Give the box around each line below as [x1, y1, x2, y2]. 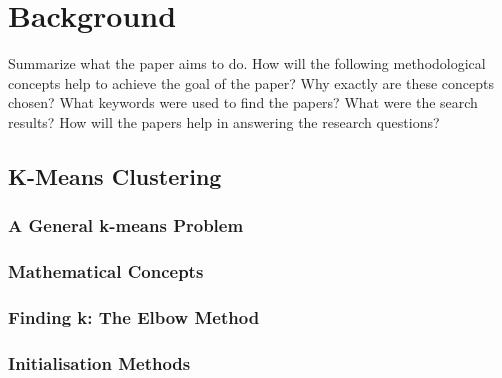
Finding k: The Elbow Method [8, 304, 260, 329]
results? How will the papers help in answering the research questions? [8, 111, 440, 132]
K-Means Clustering [8, 160, 222, 191]
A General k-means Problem [8, 213, 244, 238]
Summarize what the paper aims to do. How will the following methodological [8, 53, 486, 74]
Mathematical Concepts [8, 259, 204, 284]
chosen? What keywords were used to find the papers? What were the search [8, 92, 478, 113]
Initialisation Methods [8, 350, 191, 375]
